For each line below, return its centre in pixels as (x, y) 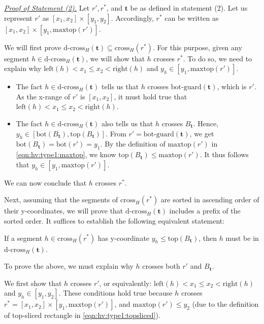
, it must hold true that (151, 96)
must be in (242, 238)
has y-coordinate (124, 238)
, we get (202, 133)
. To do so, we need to (218, 58)
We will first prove (33, 47)
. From (116, 133)
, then (208, 238)
